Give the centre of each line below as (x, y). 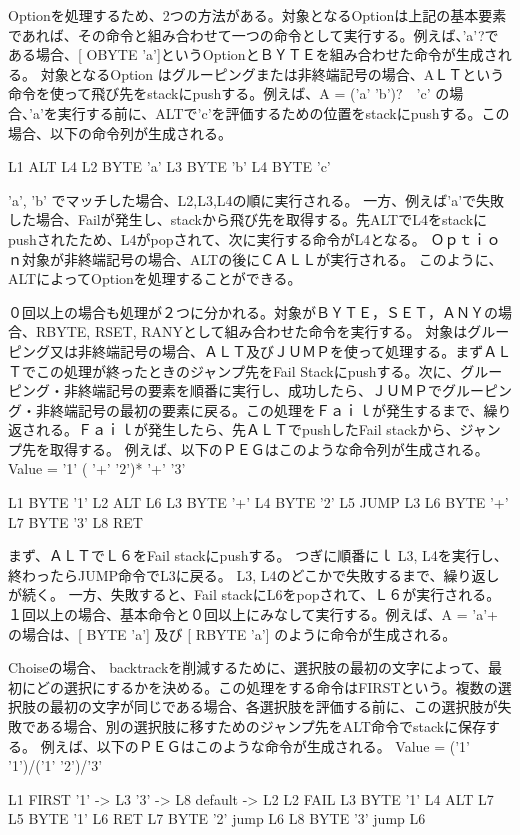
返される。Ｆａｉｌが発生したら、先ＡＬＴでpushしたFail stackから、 (234, 429)
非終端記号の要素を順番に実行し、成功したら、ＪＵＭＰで (252, 390)
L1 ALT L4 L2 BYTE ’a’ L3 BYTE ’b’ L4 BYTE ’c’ (169, 166)
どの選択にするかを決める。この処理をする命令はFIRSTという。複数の (266, 686)
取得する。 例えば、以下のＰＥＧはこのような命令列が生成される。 (269, 448)
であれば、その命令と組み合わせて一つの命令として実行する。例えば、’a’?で (253, 34)
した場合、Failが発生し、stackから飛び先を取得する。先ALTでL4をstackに (248, 219)
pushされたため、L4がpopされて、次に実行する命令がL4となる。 (217, 238)
